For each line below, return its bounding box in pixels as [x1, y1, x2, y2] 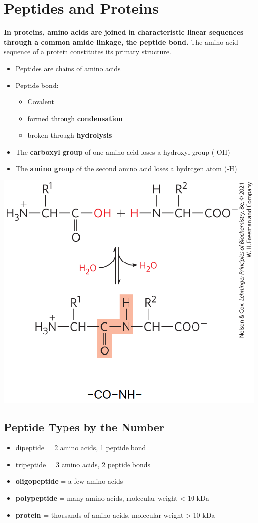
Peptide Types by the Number [4, 419, 164, 435]
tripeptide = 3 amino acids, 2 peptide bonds [15, 459, 151, 469]
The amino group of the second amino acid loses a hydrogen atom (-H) [15, 163, 237, 174]
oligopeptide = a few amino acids [15, 476, 123, 486]
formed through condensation [27, 113, 123, 123]
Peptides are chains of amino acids [15, 63, 121, 73]
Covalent [27, 96, 54, 107]
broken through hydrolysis [27, 130, 112, 140]
